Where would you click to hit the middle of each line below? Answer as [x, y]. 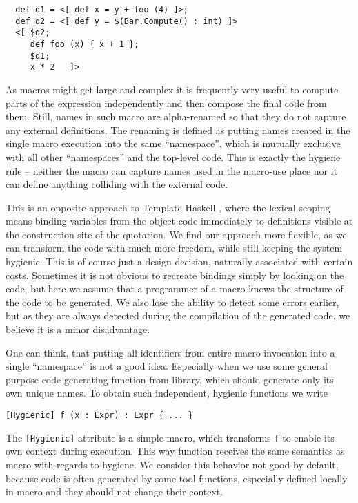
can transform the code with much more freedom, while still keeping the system [174, 248]
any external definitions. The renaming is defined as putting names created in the [178, 130]
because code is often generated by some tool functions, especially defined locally [177, 478]
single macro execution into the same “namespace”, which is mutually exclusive [173, 143]
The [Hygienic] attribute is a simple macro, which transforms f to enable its [170, 437]
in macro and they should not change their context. [115, 492]
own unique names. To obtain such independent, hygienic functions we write [167, 393]
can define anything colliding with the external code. [117, 184]
